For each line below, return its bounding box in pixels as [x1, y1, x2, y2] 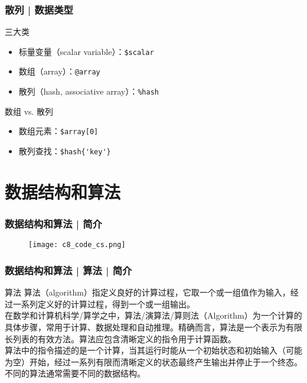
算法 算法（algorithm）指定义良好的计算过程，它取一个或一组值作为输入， [5, 286, 290, 298]
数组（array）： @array [18, 65, 100, 77]
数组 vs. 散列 [5, 105, 54, 117]
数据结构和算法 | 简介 [5, 216, 102, 231]
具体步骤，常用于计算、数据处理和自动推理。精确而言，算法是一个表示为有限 [5, 320, 302, 333]
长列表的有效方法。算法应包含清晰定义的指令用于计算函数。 [5, 332, 236, 345]
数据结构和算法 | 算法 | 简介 [5, 262, 132, 277]
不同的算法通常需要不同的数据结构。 [5, 367, 145, 379]
